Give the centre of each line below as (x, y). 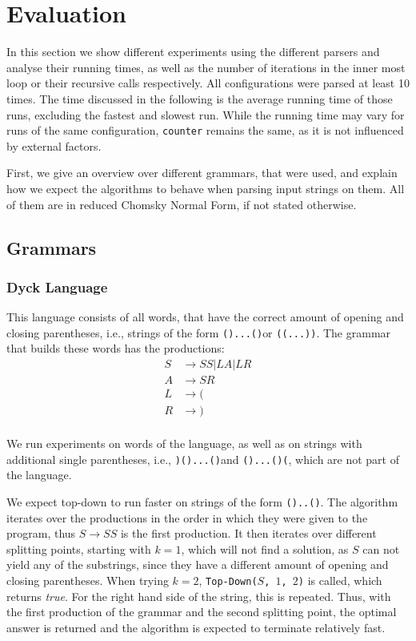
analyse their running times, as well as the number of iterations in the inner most (206, 67)
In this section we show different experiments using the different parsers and (193, 52)
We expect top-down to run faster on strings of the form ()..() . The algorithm (202, 501)
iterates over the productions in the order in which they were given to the (187, 517)
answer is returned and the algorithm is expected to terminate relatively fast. (196, 627)
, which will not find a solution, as (265, 548)
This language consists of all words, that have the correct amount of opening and (205, 317)
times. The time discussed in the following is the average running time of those (200, 98)
